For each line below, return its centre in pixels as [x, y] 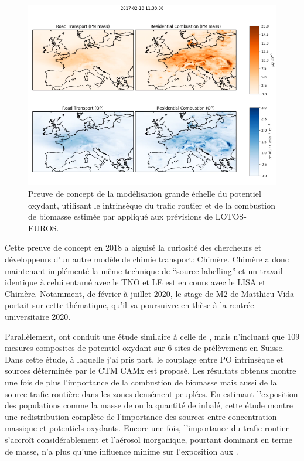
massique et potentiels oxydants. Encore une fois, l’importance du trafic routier [147, 428]
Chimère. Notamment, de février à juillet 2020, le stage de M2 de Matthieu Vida [150, 293]
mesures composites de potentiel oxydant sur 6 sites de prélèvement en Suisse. [145, 348]
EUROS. [44, 228]
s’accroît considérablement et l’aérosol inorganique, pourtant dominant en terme [148, 439]
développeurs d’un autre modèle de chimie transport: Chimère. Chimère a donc [147, 259]
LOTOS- [231, 216]
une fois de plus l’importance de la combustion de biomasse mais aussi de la [141, 382]
